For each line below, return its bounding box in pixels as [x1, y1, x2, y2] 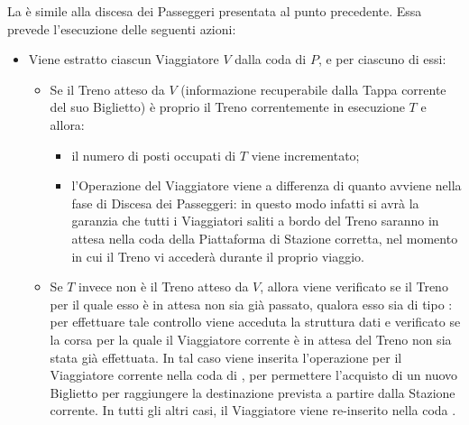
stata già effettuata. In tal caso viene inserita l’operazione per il [50, 347, 402, 366]
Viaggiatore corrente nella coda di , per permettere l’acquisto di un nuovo [50, 365, 458, 384]
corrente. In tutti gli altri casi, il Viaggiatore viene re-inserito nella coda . [50, 401, 456, 420]
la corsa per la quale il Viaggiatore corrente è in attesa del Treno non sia [50, 329, 452, 348]
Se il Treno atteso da [50, 79, 165, 98]
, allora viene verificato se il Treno [260, 277, 448, 296]
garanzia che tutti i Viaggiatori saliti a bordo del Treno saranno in [71, 211, 439, 230]
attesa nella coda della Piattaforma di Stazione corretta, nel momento [71, 228, 458, 247]
